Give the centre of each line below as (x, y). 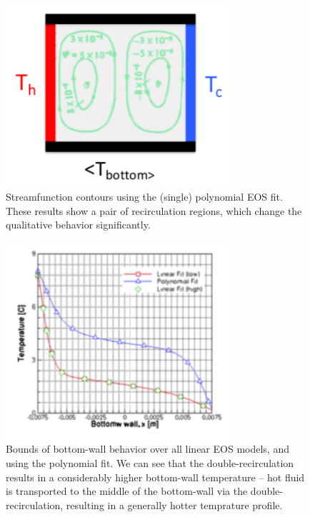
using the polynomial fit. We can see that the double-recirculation (150, 462)
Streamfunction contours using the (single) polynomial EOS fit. (144, 197)
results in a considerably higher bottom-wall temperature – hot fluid (155, 477)
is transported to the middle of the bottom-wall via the (127, 491)
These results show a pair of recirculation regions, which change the (154, 210)
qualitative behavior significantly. (78, 225)
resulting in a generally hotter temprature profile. (174, 505)
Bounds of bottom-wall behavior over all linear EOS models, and (147, 449)
